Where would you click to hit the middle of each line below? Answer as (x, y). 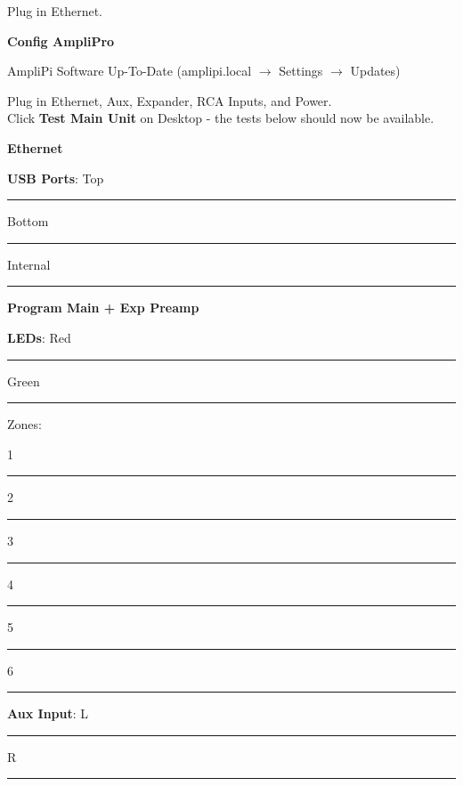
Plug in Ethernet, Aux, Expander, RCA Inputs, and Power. (170, 100)
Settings (301, 71)
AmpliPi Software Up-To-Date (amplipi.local (130, 71)
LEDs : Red (39, 337)
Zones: (24, 424)
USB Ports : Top (56, 178)
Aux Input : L (48, 713)
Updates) (375, 71)
